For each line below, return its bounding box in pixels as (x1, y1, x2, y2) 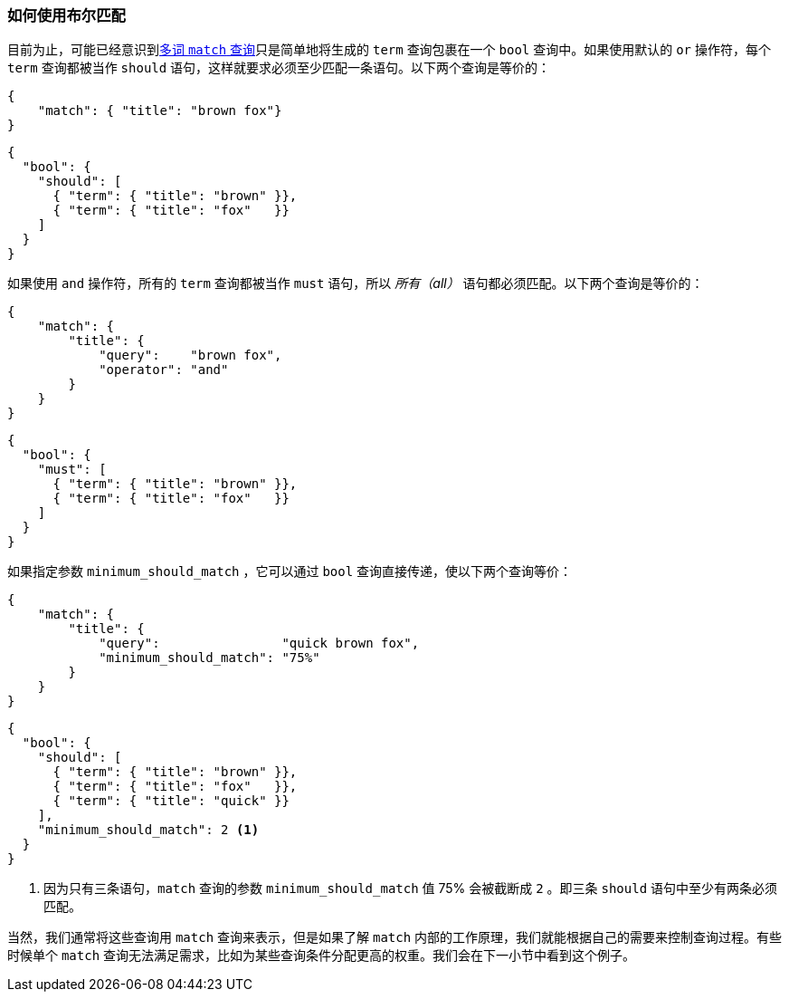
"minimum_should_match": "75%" (99, 650, 320, 666)
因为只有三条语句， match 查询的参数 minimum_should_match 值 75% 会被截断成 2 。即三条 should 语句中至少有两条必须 (43, 880, 778, 897)
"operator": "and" (99, 362, 229, 378)
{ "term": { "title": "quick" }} (52, 793, 290, 809)
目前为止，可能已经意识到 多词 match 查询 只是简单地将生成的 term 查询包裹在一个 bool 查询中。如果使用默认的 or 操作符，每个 (7, 42, 771, 58)
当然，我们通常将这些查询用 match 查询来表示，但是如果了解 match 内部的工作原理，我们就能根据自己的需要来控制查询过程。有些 (7, 929, 783, 946)
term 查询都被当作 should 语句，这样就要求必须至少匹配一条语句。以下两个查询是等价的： (7, 60, 551, 76)
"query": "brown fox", (99, 348, 282, 363)
